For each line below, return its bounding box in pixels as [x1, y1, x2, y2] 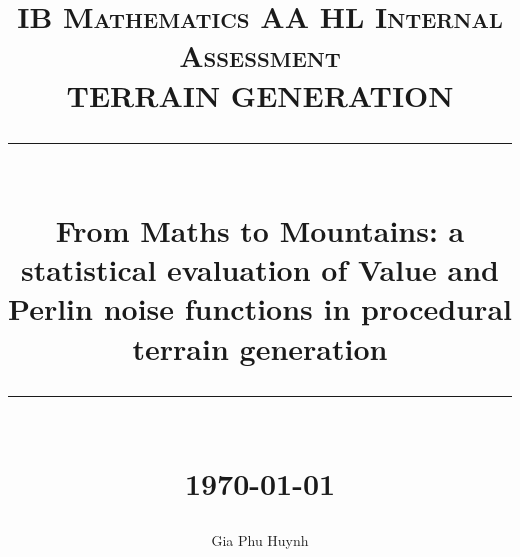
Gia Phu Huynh [211, 530, 309, 551]
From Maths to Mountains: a [55, 209, 465, 250]
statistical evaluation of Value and [20, 249, 500, 290]
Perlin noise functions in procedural [8, 288, 512, 329]
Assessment [179, 35, 341, 76]
